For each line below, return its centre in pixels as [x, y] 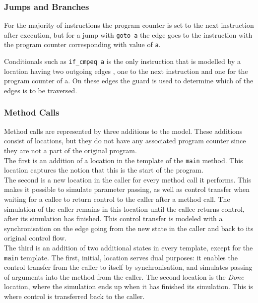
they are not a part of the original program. [70, 150]
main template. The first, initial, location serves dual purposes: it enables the [121, 257]
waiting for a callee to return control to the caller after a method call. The [117, 199]
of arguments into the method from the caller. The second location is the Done [124, 276]
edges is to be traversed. [41, 90]
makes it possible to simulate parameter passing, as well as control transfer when [127, 189]
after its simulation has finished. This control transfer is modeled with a [113, 218]
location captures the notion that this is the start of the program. [104, 170]
